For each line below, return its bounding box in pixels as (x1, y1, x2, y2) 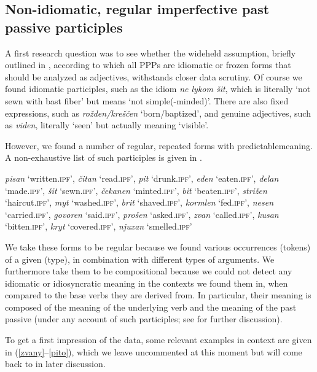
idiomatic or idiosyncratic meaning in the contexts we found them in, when (5, 276, 288, 289)
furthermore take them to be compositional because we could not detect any (5, 265, 292, 277)
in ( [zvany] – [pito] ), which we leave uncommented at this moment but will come (5, 345, 302, 358)
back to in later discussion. (5, 357, 106, 370)
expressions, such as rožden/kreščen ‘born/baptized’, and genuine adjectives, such (5, 106, 311, 119)
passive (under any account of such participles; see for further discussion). (5, 312, 283, 325)
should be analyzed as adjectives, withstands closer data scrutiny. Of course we (5, 70, 302, 83)
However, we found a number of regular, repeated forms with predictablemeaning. (5, 139, 313, 152)
